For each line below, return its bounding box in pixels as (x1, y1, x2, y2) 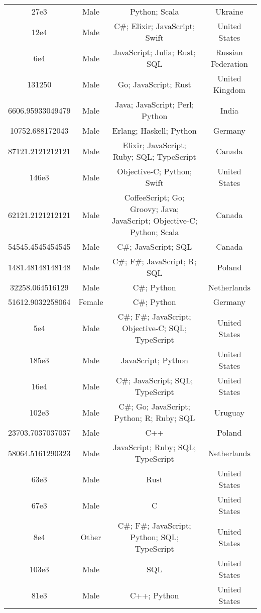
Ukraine (215, 6, 243, 17)
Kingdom (213, 84, 245, 95)
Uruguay (214, 406, 244, 418)
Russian (215, 46, 243, 58)
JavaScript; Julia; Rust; (113, 46, 196, 58)
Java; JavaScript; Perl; (115, 98, 194, 110)
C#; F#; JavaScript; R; (112, 255, 197, 267)
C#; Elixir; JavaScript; (114, 20, 195, 32)
